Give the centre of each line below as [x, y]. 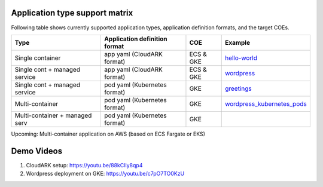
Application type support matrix [72, 13]
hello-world [241, 58]
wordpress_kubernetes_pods [266, 103]
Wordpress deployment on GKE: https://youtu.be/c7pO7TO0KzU [105, 174]
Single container [38, 58]
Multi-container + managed [53, 115]
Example [237, 42]
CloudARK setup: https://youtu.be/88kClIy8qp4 [84, 165]
